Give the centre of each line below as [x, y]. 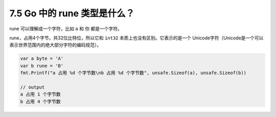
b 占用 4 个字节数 [40, 101]
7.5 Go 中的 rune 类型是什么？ [72, 13]
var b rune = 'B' [42, 66]
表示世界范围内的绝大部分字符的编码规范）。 [55, 45]
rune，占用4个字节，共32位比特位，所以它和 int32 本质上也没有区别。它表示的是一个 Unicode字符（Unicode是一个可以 [136, 38]
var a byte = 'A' [42, 58]
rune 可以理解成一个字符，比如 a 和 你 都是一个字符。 [66, 29]
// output [32, 87]
